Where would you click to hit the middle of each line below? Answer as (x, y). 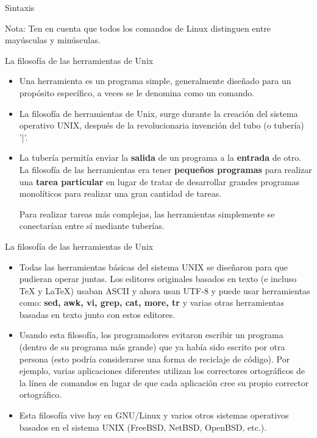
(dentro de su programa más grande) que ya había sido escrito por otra (152, 347)
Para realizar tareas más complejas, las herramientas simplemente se (147, 214)
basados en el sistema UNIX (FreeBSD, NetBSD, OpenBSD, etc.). (143, 427)
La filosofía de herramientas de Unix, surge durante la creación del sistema (158, 113)
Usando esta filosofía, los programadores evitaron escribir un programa (151, 335)
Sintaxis (20, 7)
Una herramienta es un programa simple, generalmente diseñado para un (155, 81)
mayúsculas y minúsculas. (53, 40)
